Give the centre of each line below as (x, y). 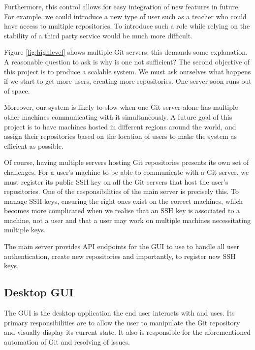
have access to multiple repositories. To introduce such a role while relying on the (127, 26)
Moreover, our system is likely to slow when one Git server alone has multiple (121, 107)
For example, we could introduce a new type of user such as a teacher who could (125, 16)
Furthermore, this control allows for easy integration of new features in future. (122, 6)
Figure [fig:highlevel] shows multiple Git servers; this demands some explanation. (126, 52)
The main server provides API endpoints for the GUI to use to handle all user (122, 246)
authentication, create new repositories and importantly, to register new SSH (120, 256)
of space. (17, 90)
